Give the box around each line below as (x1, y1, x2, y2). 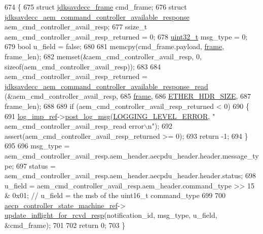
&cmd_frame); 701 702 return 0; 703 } (5, 220, 126, 230)
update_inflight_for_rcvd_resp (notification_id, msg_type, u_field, (5, 210, 217, 220)
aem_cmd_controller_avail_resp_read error (5, 121, 144, 131)
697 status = (16, 160, 56, 171)
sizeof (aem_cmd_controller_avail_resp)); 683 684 (5, 61, 161, 71)
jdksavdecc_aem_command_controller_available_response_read (5, 81, 208, 91)
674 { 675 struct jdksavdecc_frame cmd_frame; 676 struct (5, 2, 187, 12)
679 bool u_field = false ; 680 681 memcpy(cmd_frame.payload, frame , (5, 41, 224, 52)
